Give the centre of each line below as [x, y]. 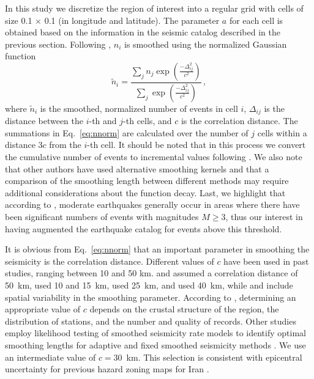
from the [65, 145]
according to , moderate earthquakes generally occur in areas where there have [152, 204]
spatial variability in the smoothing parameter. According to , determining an [151, 297]
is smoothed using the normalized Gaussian [205, 44]
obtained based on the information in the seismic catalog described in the [143, 32]
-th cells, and [148, 121]
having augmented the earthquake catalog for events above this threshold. [144, 228]
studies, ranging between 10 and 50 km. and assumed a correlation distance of [151, 273]
